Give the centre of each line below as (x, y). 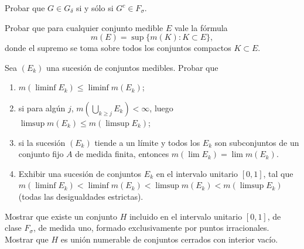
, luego (161, 108)
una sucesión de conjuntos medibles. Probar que (132, 67)
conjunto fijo (41, 154)
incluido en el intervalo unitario (186, 216)
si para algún (42, 108)
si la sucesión (42, 142)
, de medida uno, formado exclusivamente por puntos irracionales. (151, 228)
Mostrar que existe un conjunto (61, 216)
